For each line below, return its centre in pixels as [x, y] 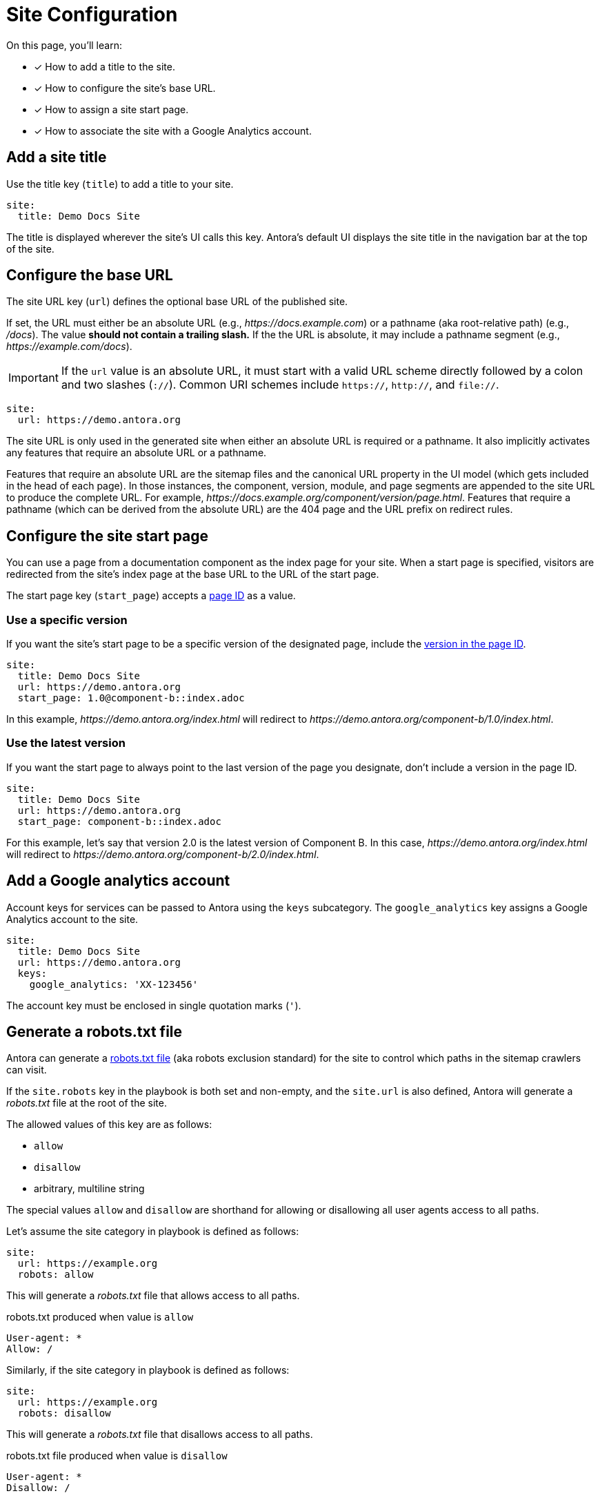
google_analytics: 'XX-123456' [114, 984]
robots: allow [56, 1275]
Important [33, 378]
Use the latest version [66, 743]
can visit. [27, 1070]
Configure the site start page [108, 536]
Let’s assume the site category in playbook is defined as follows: [153, 1232]
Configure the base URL [90, 275]
